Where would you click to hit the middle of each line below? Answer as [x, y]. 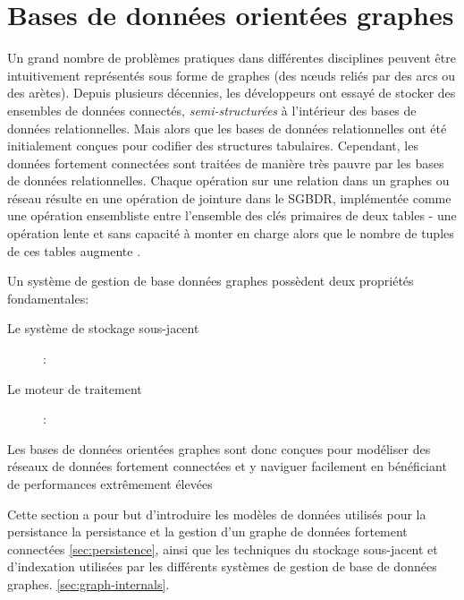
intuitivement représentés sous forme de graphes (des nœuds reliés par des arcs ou [232, 75]
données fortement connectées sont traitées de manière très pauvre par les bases [226, 163]
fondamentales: [48, 298]
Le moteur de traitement [75, 388]
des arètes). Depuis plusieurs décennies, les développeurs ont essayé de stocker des [232, 93]
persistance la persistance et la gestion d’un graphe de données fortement [207, 531]
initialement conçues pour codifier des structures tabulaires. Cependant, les [213, 146]
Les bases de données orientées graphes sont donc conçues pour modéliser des [219, 448]
